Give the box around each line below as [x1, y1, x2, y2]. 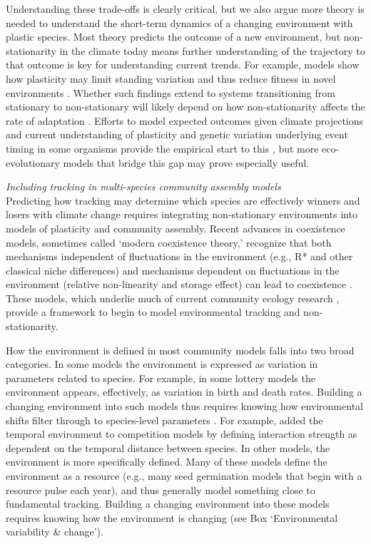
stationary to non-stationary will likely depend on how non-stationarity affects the [6, 99, 365, 114]
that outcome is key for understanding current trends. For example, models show [6, 57, 360, 72]
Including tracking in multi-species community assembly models [6, 179, 281, 194]
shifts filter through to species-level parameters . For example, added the [6, 412, 323, 427]
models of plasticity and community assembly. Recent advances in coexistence [6, 220, 345, 235]
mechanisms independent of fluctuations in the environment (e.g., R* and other [6, 249, 353, 264]
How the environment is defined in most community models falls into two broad [6, 342, 355, 357]
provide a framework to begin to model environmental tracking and [6, 304, 300, 319]
